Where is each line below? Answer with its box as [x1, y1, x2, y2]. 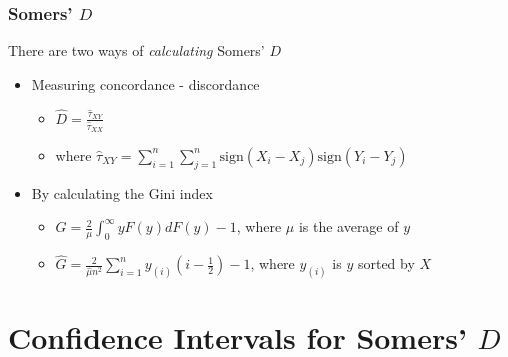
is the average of [298, 216, 399, 237]
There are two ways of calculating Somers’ [8, 40, 265, 61]
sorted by [357, 253, 415, 274]
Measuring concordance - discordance [31, 73, 260, 94]
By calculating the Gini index [31, 182, 213, 203]
